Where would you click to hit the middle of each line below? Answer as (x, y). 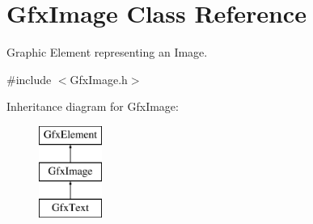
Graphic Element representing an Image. (107, 52)
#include (29, 79)
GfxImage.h (99, 79)
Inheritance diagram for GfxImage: (93, 106)
